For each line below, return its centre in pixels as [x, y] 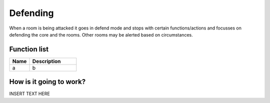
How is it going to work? [47, 82]
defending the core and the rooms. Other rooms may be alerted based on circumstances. [101, 34]
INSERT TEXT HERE [29, 94]
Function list [29, 49]
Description [46, 61]
